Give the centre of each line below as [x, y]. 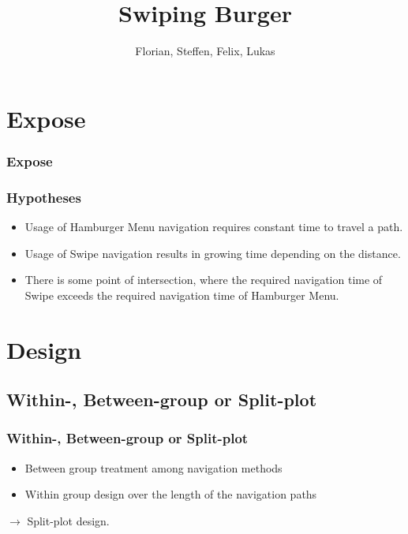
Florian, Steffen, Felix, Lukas [205, 51]
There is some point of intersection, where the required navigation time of [204, 280]
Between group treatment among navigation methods [153, 467]
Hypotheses [44, 197]
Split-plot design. [68, 520]
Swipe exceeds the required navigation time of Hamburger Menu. [182, 295]
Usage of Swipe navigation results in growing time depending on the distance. [213, 253]
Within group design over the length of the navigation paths [171, 494]
